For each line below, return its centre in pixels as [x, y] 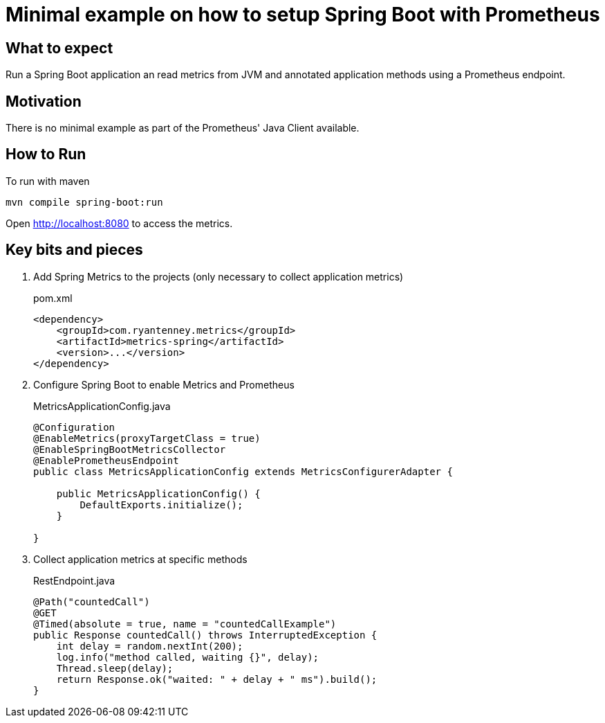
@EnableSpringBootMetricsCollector [130, 449]
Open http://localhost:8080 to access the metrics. [119, 223]
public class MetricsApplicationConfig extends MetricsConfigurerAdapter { [243, 471]
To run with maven [48, 181]
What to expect [59, 48]
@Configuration [74, 427]
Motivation [44, 101]
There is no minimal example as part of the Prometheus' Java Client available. [183, 128]
